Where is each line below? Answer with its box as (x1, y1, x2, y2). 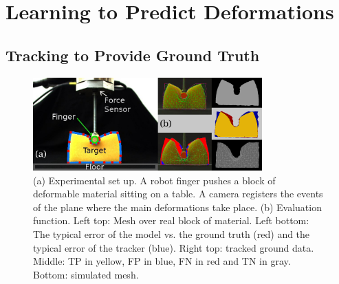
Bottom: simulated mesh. (33, 267, 139, 281)
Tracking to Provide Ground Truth (6, 44, 260, 65)
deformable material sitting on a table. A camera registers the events (33, 186, 323, 201)
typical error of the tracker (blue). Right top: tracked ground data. (33, 240, 314, 254)
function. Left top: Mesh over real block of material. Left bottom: (33, 213, 309, 228)
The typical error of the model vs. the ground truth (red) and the (33, 226, 310, 241)
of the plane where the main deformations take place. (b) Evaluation (33, 199, 322, 214)
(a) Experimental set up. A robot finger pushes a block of (33, 173, 276, 187)
